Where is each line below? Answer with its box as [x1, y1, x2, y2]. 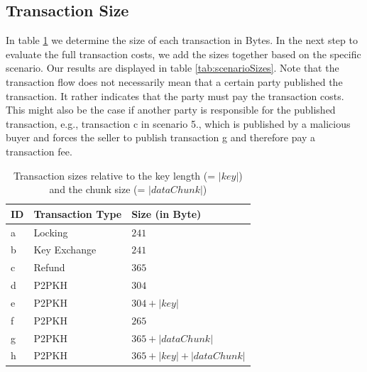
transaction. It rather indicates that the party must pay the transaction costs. [6, 88, 344, 103]
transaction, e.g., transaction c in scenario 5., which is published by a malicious [6, 116, 351, 131]
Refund [33, 260, 65, 275]
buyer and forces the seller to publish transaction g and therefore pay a [6, 130, 316, 145]
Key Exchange [33, 242, 97, 257]
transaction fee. [6, 143, 72, 158]
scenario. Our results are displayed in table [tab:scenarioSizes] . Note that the [6, 60, 339, 75]
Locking [33, 224, 68, 239]
